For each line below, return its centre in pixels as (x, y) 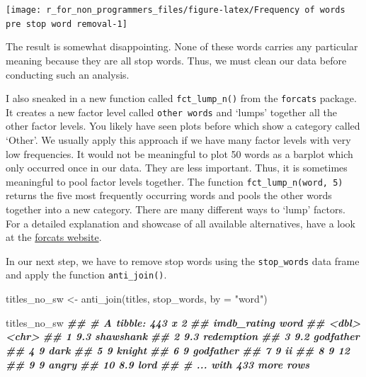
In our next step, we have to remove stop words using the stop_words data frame (183, 260)
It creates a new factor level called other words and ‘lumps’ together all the (171, 112)
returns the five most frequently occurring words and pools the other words (169, 195)
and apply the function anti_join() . (86, 275)
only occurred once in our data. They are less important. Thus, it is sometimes (177, 168)
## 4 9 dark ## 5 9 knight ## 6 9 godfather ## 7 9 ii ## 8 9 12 (178, 350)
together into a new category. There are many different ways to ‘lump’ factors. (176, 209)
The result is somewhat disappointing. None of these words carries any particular (182, 46)
